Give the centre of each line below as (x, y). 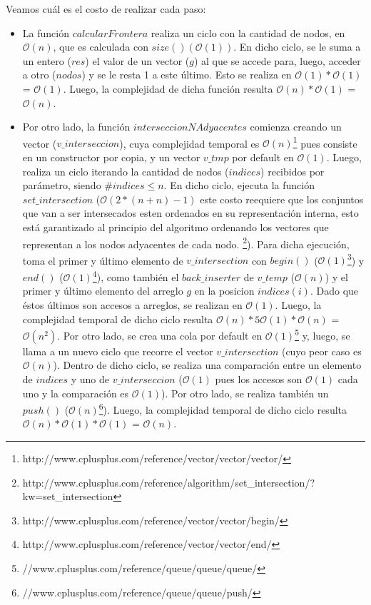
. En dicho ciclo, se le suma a (297, 47)
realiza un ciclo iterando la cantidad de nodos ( (126, 171)
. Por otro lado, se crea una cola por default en (160, 335)
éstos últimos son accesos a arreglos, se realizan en (132, 304)
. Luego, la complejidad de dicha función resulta (168, 88)
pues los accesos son (259, 378)
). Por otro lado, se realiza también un (245, 393)
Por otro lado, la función (76, 127)
